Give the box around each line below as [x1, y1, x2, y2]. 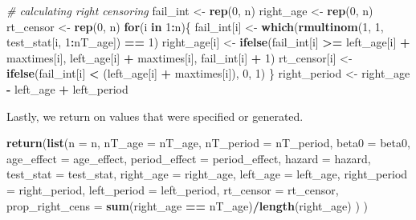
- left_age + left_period [6, 80, 128, 97]
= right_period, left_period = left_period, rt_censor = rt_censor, [6, 181, 339, 198]
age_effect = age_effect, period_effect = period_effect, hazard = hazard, [6, 150, 371, 166]
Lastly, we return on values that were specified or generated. [6, 107, 304, 124]
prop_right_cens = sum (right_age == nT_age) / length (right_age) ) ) [6, 197, 368, 214]
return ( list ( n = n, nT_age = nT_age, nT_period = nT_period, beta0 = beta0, [6, 134, 410, 151]
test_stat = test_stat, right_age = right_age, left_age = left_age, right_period [6, 166, 408, 182]
